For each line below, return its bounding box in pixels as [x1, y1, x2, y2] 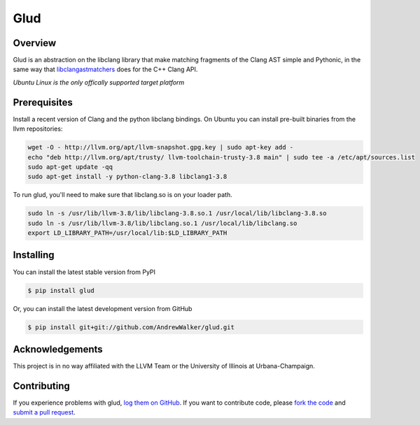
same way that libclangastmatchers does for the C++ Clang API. [13, 65, 198, 73]
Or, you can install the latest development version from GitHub [13, 304, 192, 312]
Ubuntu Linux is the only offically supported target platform [13, 78, 185, 87]
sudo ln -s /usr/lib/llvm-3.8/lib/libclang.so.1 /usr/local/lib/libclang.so [27, 219, 297, 227]
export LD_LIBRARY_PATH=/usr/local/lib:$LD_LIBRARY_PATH [27, 229, 227, 237]
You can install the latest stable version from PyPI [13, 268, 156, 276]
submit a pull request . [13, 408, 76, 417]
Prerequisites [13, 96, 73, 108]
